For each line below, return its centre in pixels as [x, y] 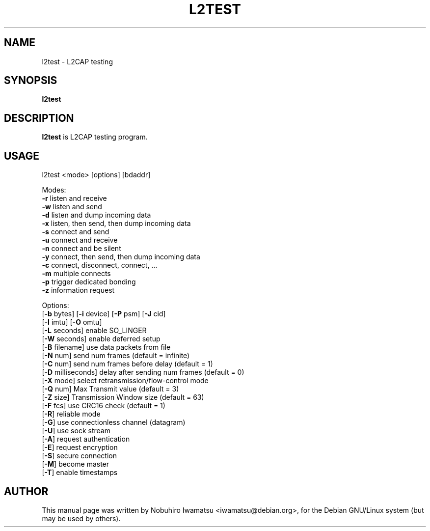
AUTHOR [26, 491]
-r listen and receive [74, 198]
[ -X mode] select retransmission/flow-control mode [125, 381]
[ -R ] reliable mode [71, 414]
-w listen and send [72, 207]
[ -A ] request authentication [86, 439]
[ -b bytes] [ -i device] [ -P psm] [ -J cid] [104, 314]
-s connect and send [76, 232]
